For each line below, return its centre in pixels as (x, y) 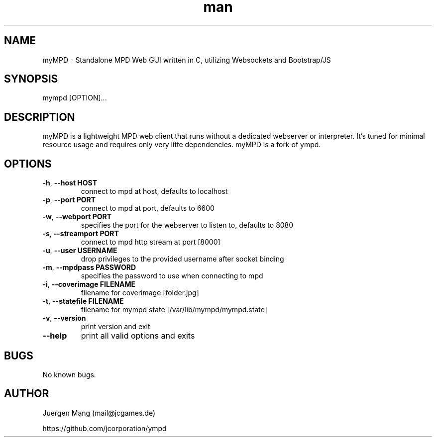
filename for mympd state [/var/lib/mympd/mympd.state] (174, 310)
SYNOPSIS (31, 79)
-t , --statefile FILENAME (83, 301)
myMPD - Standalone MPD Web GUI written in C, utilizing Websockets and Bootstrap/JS (187, 60)
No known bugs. (69, 374)
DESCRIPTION (40, 117)
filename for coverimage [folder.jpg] (140, 293)
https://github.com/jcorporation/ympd (105, 428)
